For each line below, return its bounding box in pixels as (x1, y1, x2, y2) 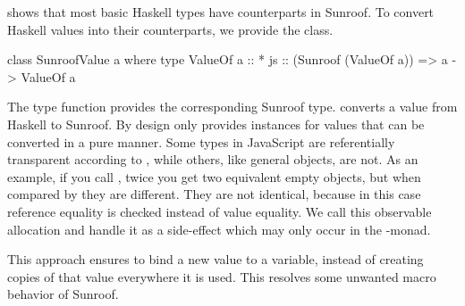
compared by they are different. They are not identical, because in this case (7, 185, 421, 203)
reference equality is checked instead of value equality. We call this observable (7, 202, 432, 220)
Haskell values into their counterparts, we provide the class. (7, 20, 334, 38)
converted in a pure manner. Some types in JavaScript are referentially (7, 132, 395, 151)
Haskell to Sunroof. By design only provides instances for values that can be (7, 114, 425, 133)
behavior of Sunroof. (7, 285, 119, 303)
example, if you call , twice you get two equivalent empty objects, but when (7, 167, 421, 186)
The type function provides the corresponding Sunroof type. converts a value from (7, 97, 458, 116)
